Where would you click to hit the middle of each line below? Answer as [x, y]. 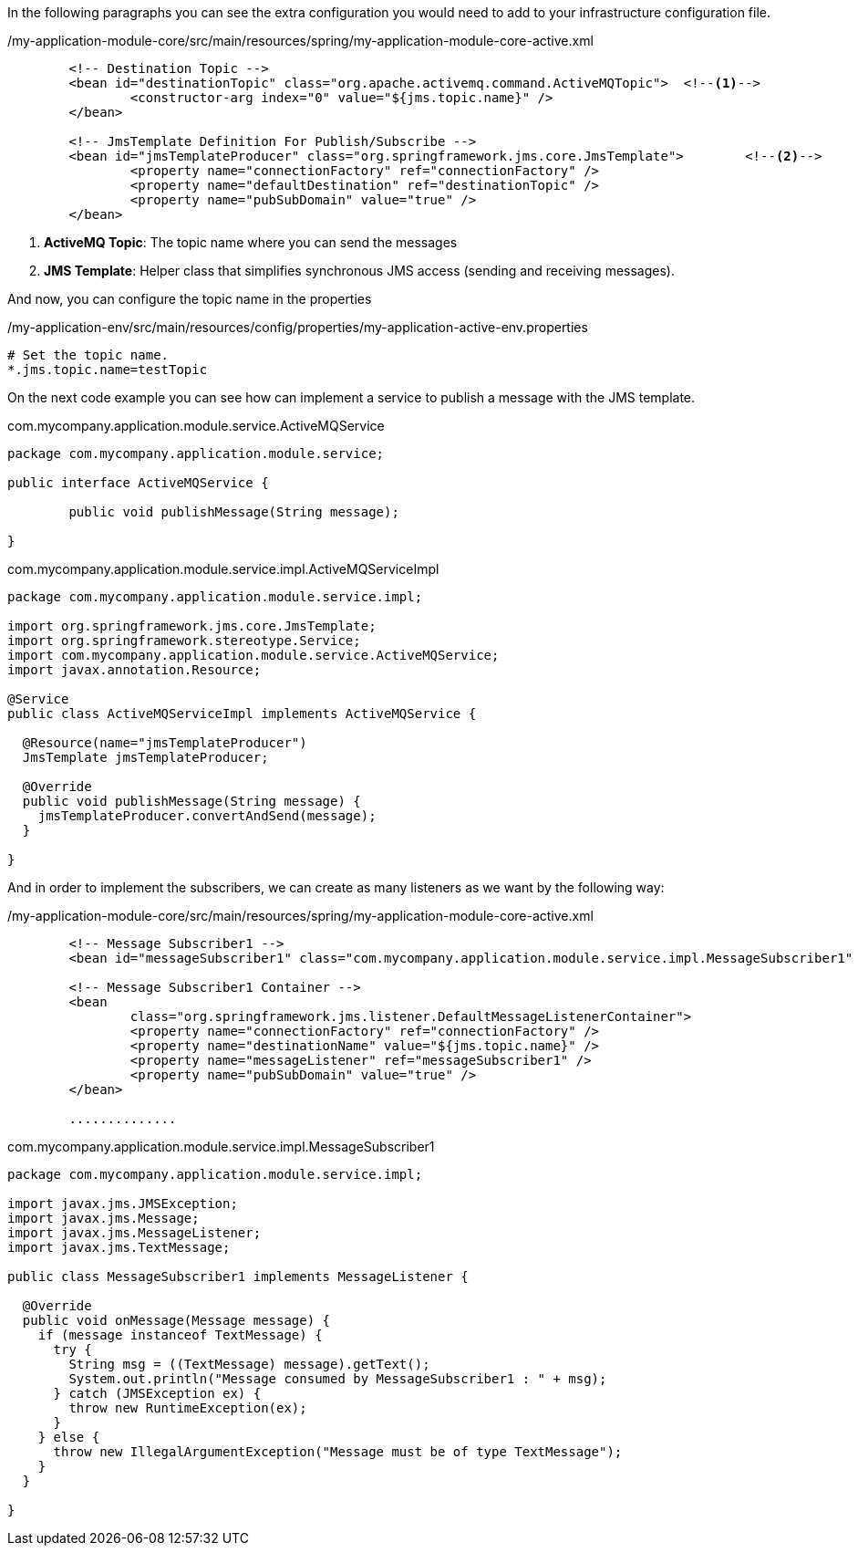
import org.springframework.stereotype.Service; [184, 641]
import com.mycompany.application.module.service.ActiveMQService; [253, 655]
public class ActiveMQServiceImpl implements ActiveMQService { [242, 714]
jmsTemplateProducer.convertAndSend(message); [207, 816]
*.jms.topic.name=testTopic [108, 370]
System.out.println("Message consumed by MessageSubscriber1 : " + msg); [338, 1379]
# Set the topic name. [88, 355]
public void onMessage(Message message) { [176, 1320]
